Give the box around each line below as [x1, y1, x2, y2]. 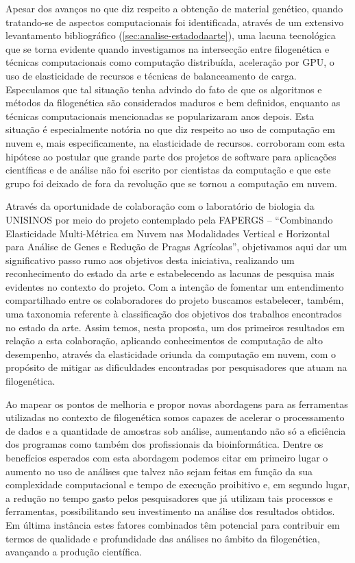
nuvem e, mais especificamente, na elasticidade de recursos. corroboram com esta [5, 135, 345, 149]
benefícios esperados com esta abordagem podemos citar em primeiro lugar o [5, 451, 328, 464]
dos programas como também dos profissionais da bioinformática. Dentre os [5, 437, 323, 451]
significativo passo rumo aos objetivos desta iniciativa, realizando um [5, 252, 295, 267]
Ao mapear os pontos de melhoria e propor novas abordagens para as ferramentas [5, 396, 348, 411]
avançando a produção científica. [5, 544, 143, 559]
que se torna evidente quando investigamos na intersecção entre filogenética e [5, 41, 330, 56]
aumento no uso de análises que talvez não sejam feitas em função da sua [5, 464, 313, 478]
